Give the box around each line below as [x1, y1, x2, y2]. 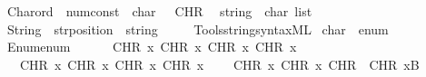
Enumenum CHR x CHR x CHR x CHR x [6, 37, 297, 56]
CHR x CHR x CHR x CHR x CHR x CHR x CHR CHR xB [19, 54, 420, 73]
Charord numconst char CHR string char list [6, 2, 312, 20]
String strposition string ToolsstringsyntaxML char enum [6, 19, 389, 38]
